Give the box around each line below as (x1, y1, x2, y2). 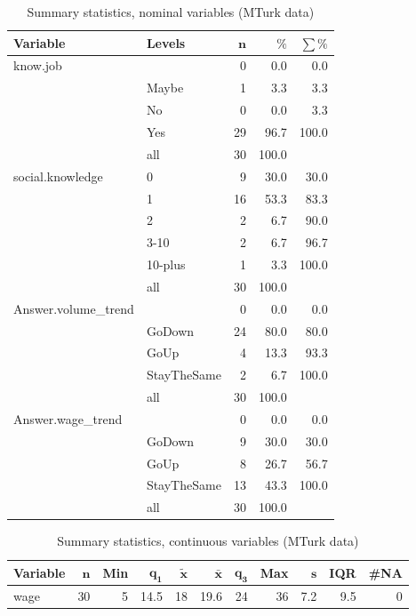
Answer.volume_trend (13, 299, 134, 317)
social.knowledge (13, 166, 103, 185)
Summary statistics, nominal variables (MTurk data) (27, 3, 315, 20)
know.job (13, 56, 62, 75)
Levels (146, 33, 186, 52)
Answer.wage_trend (13, 409, 123, 428)
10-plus (146, 255, 186, 274)
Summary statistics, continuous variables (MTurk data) (57, 532, 359, 550)
